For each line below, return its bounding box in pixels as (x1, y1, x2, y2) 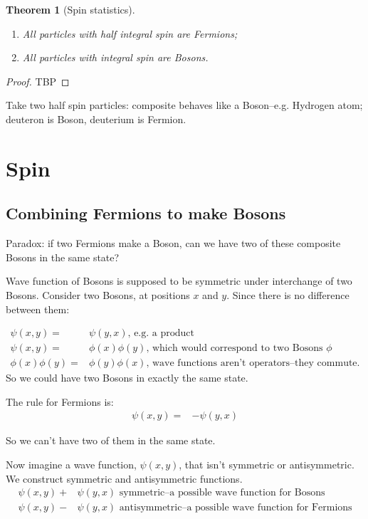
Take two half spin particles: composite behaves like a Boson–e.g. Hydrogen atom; (6, 98, 363, 112)
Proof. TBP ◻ (6, 73, 70, 88)
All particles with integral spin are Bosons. (22, 50, 209, 65)
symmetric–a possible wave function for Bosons (119, 488, 325, 498)
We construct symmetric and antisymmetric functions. (6, 471, 243, 486)
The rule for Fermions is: (6, 394, 114, 409)
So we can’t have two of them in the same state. (6, 433, 216, 448)
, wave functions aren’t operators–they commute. (146, 358, 360, 369)
